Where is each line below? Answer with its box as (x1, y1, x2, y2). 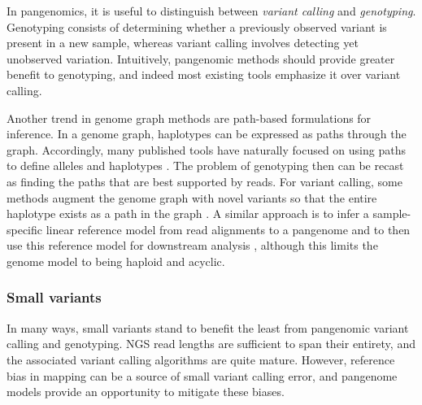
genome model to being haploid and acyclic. (7, 252, 225, 269)
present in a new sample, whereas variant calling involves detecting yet (7, 34, 359, 51)
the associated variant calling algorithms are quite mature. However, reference (7, 351, 395, 368)
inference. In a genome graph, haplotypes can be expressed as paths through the (7, 125, 407, 142)
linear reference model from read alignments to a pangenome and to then (46, 220, 411, 237)
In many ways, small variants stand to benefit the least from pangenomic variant (7, 319, 409, 336)
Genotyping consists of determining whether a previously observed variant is (7, 18, 387, 35)
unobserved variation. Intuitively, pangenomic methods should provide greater (7, 50, 395, 67)
